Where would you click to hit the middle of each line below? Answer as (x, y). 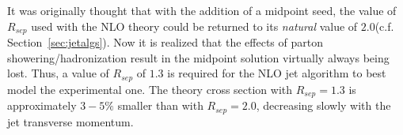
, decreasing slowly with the (323, 105)
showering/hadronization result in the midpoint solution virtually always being (198, 57)
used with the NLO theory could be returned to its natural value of (194, 26)
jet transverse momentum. (70, 121)
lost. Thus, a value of (58, 73)
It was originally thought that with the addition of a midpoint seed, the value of (202, 10)
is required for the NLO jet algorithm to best (277, 73)
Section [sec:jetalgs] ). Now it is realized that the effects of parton (165, 42)
